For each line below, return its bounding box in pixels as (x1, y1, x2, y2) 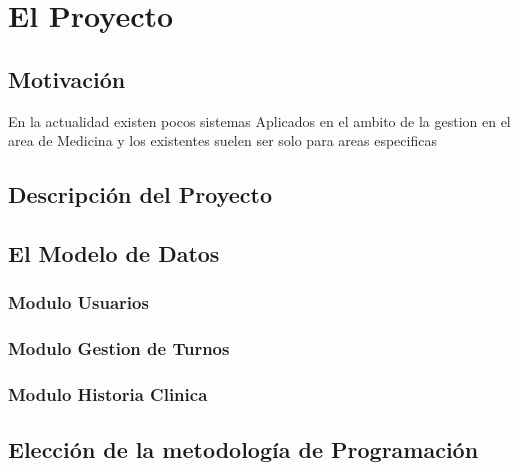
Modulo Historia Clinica (8, 381, 208, 406)
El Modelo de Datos (8, 237, 220, 268)
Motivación (8, 63, 126, 94)
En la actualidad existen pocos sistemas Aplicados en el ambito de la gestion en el (8, 110, 511, 131)
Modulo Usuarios (8, 290, 149, 315)
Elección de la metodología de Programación (8, 434, 479, 465)
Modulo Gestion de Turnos (8, 336, 230, 361)
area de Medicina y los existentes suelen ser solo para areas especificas (8, 130, 437, 151)
